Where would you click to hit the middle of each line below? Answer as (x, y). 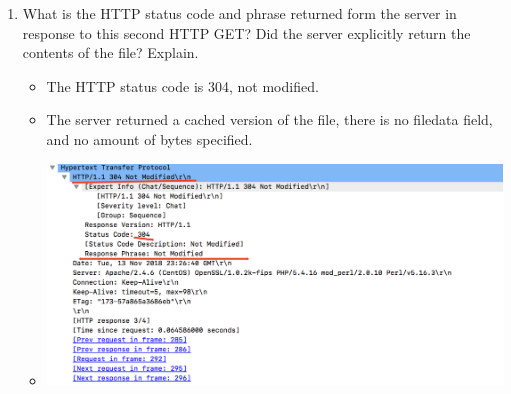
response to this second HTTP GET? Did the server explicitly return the (246, 32)
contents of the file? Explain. (110, 52)
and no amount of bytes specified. (149, 138)
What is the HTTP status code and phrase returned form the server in (239, 13)
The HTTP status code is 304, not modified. (182, 85)
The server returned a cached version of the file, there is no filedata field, (269, 119)
